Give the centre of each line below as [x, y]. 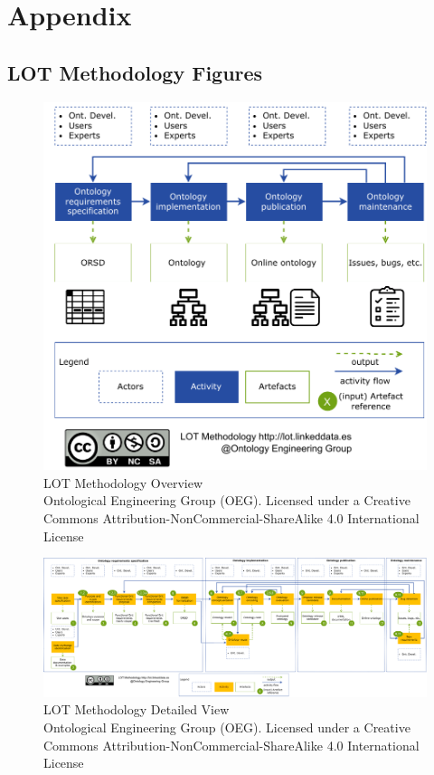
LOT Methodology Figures [135, 72]
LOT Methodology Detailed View [137, 709]
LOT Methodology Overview [123, 482]
